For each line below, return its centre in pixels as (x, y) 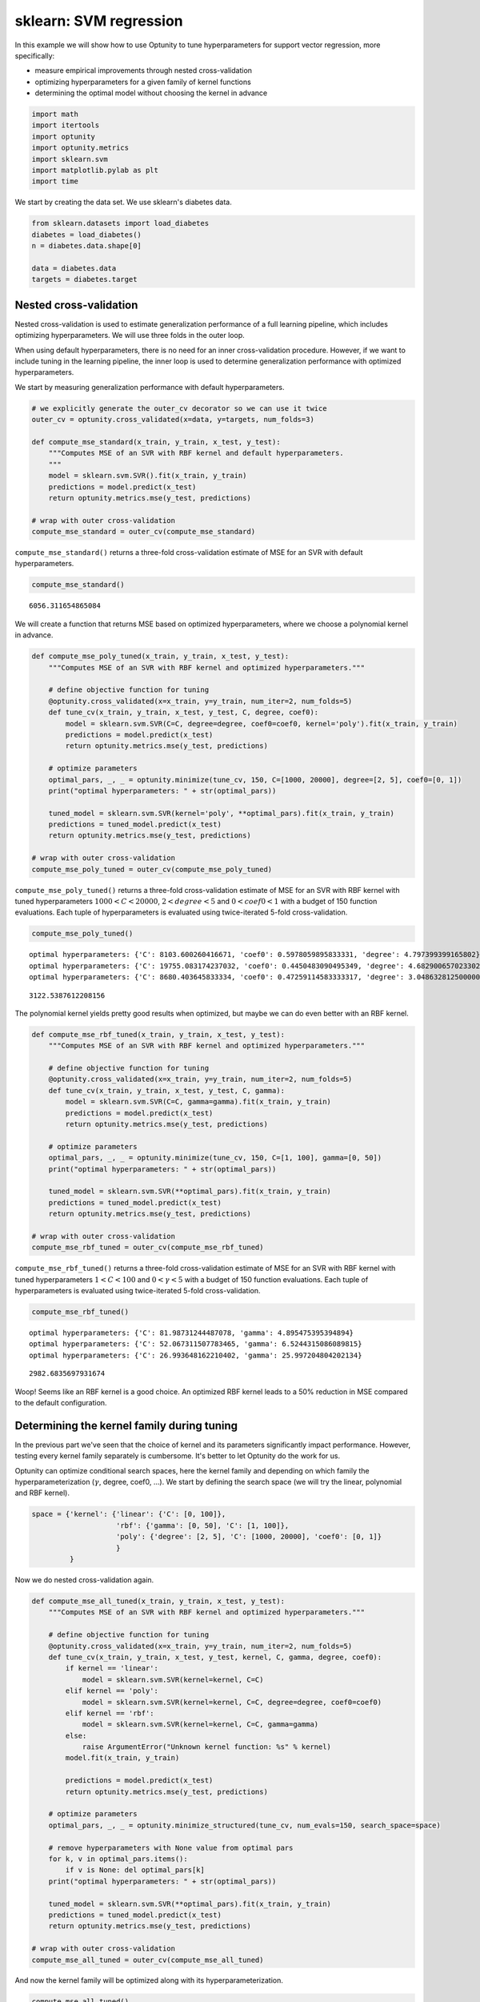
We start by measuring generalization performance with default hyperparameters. (150, 387)
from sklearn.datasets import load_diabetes (120, 223)
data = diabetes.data (74, 268)
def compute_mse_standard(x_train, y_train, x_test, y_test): (156, 442)
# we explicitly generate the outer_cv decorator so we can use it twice (179, 408)
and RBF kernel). (42, 1493)
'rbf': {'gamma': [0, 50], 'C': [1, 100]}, (203, 1525)
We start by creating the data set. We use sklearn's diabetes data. (123, 202)
